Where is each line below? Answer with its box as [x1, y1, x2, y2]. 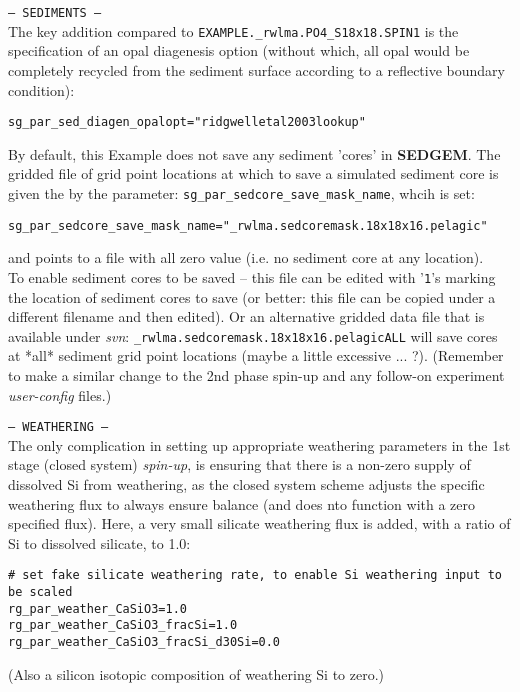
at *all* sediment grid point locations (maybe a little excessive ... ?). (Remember [8, 345, 504, 366]
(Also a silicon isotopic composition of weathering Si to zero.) [8, 663, 385, 684]
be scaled [8, 585, 73, 599]
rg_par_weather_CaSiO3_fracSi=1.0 [8, 618, 238, 633]
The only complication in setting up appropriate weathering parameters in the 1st [8, 434, 511, 455]
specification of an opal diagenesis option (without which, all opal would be [8, 40, 470, 61]
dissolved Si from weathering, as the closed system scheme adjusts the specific [8, 473, 485, 494]
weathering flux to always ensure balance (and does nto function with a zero [8, 493, 476, 514]
